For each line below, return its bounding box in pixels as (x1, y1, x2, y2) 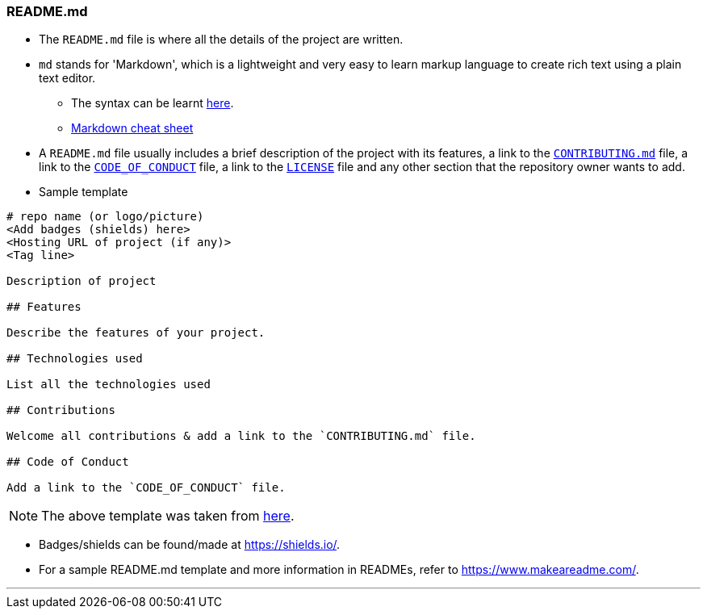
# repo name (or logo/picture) (6, 210, 204, 224)
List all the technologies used (6, 378, 211, 391)
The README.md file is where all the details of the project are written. (39, 32, 404, 47)
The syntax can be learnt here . (71, 96, 234, 111)
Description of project (6, 274, 157, 288)
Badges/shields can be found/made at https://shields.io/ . (39, 538, 341, 552)
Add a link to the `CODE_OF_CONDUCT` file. (6, 481, 286, 495)
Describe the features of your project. (6, 326, 266, 340)
